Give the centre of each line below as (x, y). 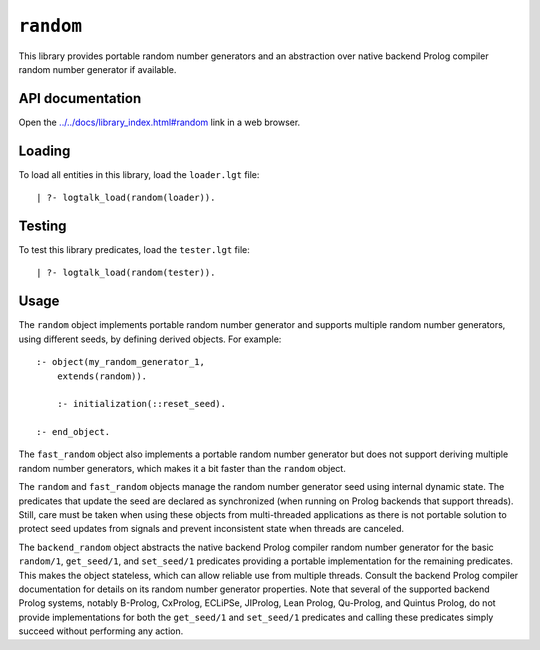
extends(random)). (102, 376)
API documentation (80, 98)
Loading (44, 150)
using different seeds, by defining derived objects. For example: (150, 339)
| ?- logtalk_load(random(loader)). (126, 198)
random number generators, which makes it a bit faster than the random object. (182, 468)
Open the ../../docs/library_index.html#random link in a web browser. (159, 122)
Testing (42, 225)
